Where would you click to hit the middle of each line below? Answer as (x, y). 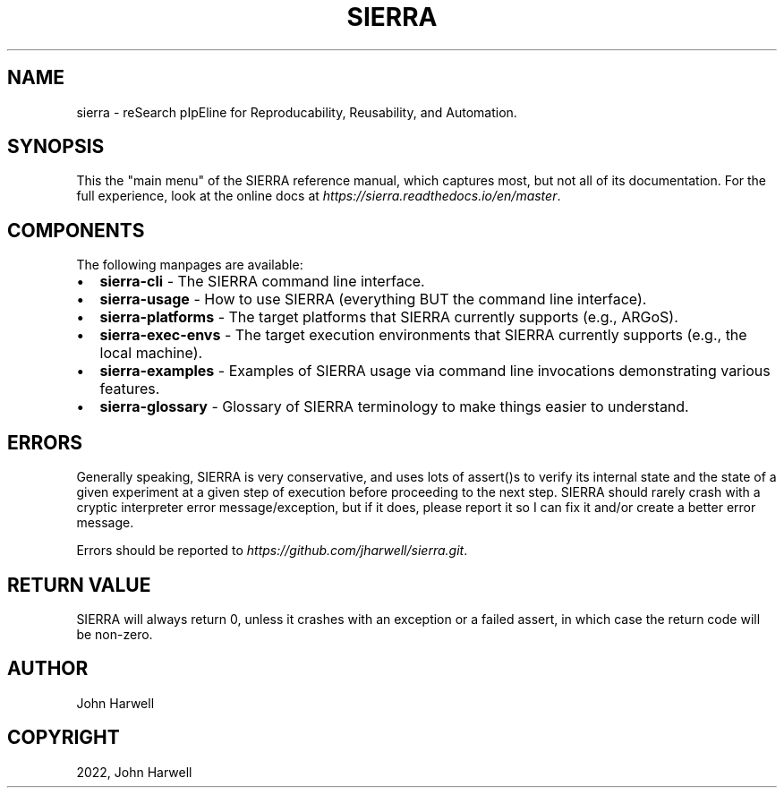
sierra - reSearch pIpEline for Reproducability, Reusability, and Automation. (297, 112)
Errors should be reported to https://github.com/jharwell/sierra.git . (272, 551)
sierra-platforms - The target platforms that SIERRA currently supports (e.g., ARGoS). (389, 317)
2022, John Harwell (134, 772)
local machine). (151, 353)
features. (130, 389)
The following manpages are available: (190, 265)
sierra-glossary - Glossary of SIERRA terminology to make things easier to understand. (394, 407)
